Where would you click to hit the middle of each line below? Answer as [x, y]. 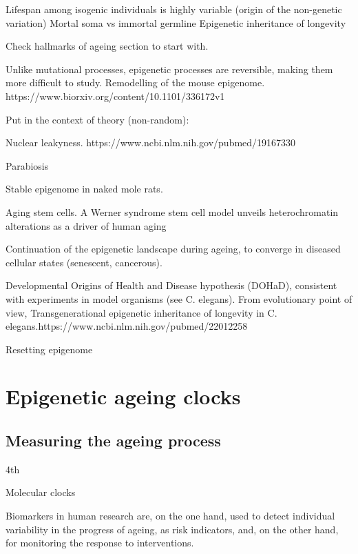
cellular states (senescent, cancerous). [84, 262]
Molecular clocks [41, 492]
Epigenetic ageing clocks [123, 396]
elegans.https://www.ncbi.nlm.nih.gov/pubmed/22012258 [127, 326]
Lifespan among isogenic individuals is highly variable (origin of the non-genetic [174, 9]
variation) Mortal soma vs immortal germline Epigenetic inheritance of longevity [176, 22]
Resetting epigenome [49, 349]
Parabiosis [27, 165]
